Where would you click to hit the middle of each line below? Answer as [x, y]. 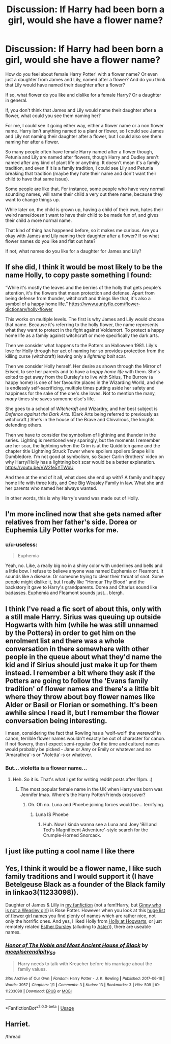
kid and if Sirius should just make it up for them [81, 665]
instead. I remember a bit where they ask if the [80, 673]
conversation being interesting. [56, 721]
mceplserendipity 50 [31, 952]
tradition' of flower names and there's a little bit [82, 689]
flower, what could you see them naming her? [53, 116]
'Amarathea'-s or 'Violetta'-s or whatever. [49, 755]
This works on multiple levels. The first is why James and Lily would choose [85, 319]
